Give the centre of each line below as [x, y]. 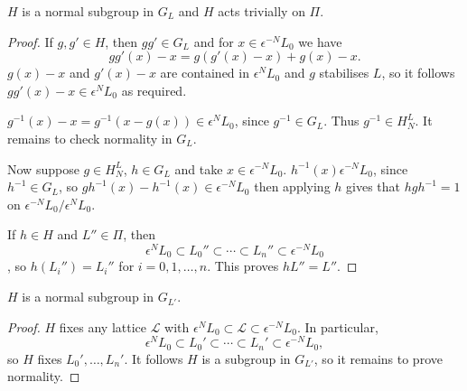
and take [199, 168]
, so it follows [418, 73]
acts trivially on [262, 11]
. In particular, [337, 326]
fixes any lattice [103, 326]
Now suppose [43, 168]
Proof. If [30, 41]
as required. [154, 90]
